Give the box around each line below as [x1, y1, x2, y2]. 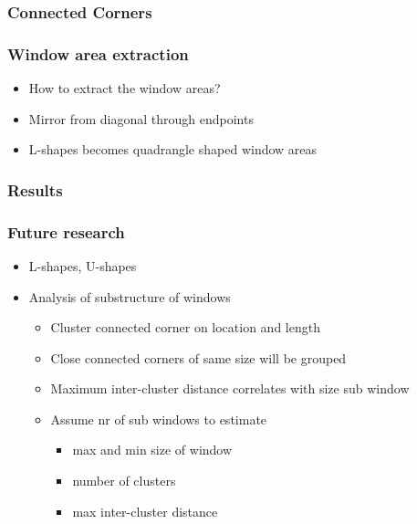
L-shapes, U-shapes [28, 256, 137, 275]
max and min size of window [72, 440, 233, 459]
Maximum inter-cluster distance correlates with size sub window [50, 379, 410, 398]
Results [7, 178, 63, 201]
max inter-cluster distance [72, 501, 218, 520]
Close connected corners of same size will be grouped [50, 348, 347, 367]
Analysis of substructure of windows [28, 287, 231, 306]
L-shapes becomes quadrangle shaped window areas [28, 140, 318, 159]
